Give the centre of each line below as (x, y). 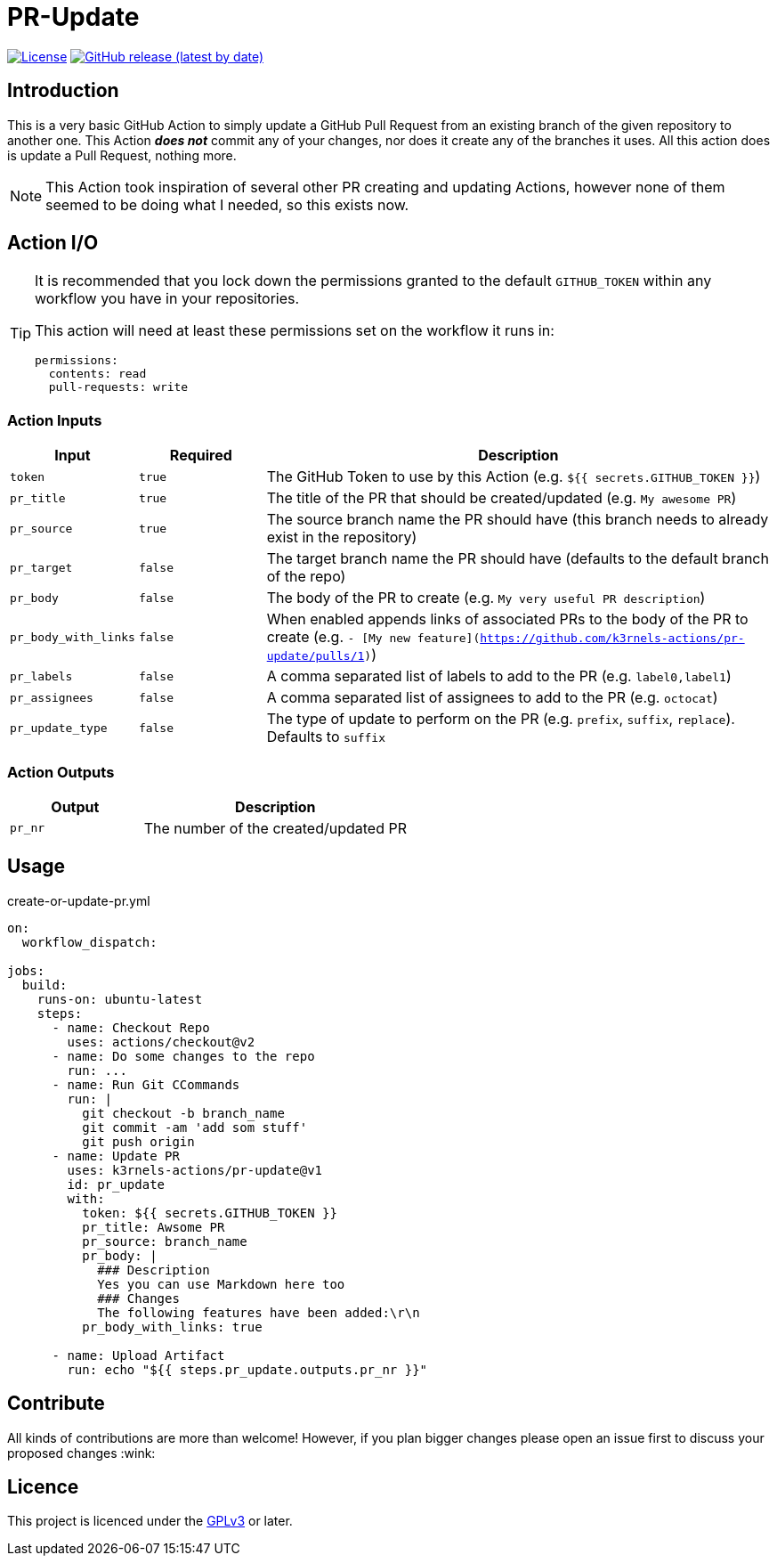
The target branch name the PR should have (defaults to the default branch (518, 559)
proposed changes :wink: (81, 1453)
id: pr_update (116, 1184)
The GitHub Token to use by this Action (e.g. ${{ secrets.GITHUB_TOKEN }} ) (514, 477)
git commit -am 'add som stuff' (195, 1127)
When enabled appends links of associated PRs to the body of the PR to (507, 619)
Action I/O (53, 243)
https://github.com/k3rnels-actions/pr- (612, 639)
